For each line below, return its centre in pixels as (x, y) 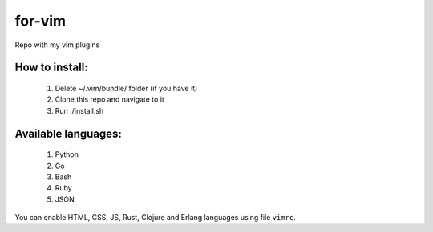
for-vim (40, 21)
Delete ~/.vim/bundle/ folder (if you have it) (126, 88)
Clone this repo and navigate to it (109, 99)
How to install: (51, 68)
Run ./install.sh (79, 110)
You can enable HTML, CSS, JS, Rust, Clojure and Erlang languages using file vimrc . (155, 218)
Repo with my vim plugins (57, 45)
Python (67, 154)
